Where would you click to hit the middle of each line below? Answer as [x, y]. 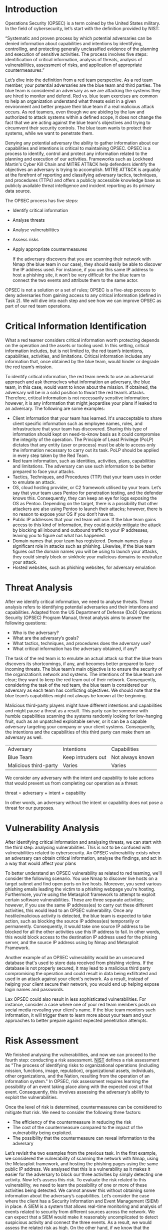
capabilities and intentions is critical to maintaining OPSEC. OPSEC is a [78, 148]
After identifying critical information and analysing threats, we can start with [83, 842]
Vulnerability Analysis [52, 828]
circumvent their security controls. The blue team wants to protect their [79, 128]
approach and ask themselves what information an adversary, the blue [78, 382]
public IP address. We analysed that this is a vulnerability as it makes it [78, 1169]
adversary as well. [24, 737]
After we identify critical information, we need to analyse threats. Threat [79, 601]
